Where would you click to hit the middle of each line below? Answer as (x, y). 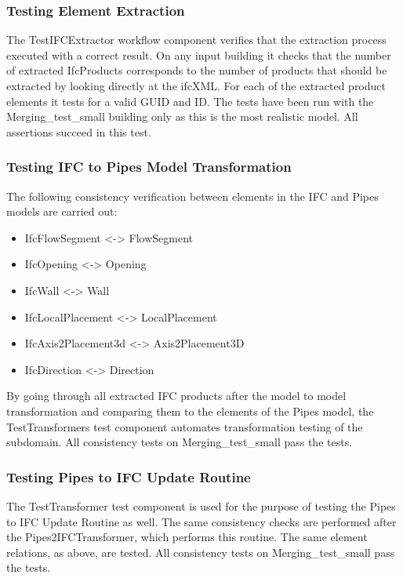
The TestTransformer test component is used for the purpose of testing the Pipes (201, 505)
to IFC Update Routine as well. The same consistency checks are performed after (201, 521)
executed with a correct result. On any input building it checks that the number (199, 55)
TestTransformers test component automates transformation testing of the (185, 426)
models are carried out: (62, 211)
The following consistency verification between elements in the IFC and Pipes (192, 196)
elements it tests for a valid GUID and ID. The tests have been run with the (190, 101)
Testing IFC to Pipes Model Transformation (149, 167)
